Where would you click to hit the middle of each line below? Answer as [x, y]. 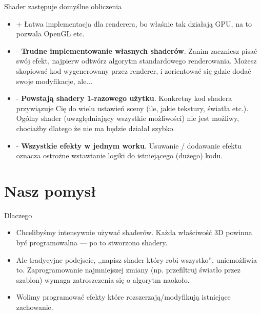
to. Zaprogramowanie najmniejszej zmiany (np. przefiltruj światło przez [128, 270]
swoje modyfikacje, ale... [54, 81]
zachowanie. [35, 307]
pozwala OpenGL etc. [50, 34]
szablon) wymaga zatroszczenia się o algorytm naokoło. [103, 279]
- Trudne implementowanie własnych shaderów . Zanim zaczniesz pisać [137, 50]
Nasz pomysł [50, 190]
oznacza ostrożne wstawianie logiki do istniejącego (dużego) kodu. [119, 155]
